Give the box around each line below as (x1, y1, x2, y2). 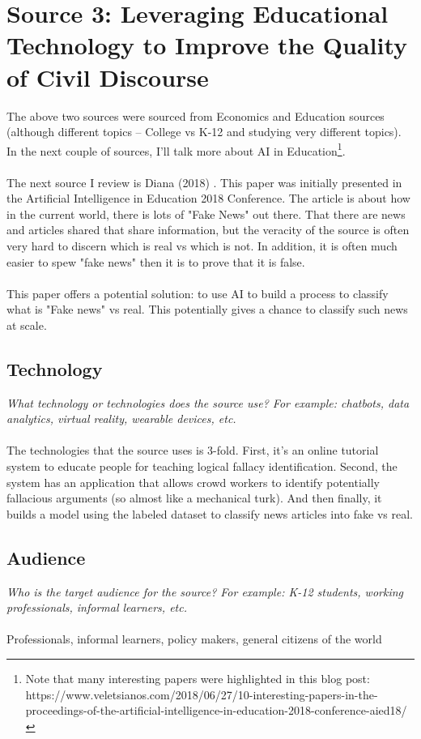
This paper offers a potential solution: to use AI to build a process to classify (6, 284, 389, 301)
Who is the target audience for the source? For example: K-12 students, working (6, 583, 403, 600)
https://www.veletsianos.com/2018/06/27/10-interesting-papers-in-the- (25, 686, 378, 703)
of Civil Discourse (6, 60, 209, 93)
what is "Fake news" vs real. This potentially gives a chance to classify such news (6, 301, 408, 318)
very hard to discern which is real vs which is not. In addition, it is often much (6, 237, 398, 254)
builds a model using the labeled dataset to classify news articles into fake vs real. (6, 505, 413, 522)
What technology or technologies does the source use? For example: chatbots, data (6, 394, 410, 411)
